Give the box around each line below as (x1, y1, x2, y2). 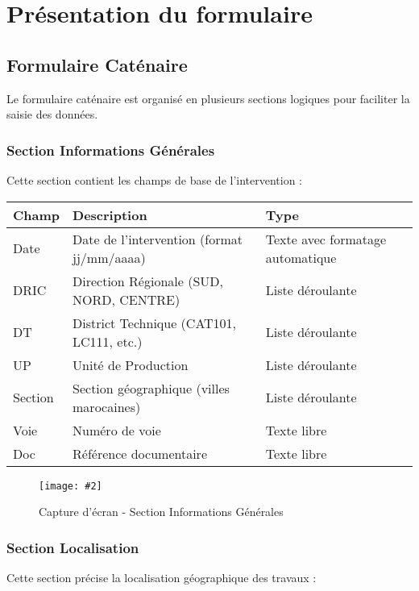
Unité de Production (73, 355, 189, 374)
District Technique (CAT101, (73, 313, 237, 332)
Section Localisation (6, 537, 139, 557)
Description (73, 205, 147, 224)
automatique (265, 248, 337, 267)
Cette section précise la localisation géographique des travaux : (6, 569, 317, 586)
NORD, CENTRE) (73, 289, 180, 309)
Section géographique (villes (73, 378, 230, 397)
